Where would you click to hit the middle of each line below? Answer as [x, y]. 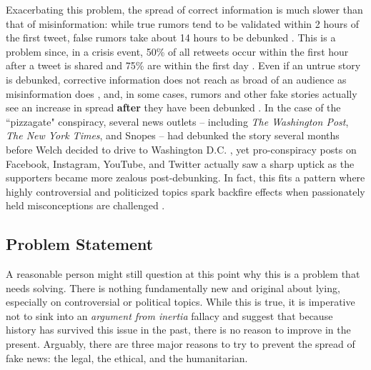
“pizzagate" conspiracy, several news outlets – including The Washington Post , [177, 121]
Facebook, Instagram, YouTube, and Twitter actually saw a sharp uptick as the [180, 163]
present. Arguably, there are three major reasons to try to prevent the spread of [180, 344]
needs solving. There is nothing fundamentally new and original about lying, [173, 287]
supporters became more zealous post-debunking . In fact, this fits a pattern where [185, 177]
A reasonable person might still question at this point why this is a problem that [183, 274]
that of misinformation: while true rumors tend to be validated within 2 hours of [182, 23]
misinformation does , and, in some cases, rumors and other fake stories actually [182, 93]
